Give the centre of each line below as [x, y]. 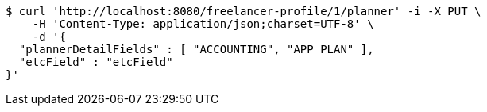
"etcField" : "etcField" [96, 62]
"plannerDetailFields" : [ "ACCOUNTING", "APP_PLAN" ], [196, 49]
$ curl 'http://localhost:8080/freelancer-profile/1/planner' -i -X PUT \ [244, 11]
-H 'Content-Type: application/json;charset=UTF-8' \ [203, 24]
